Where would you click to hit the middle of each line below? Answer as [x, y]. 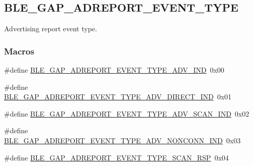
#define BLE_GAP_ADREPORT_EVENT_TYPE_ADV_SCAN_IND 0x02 [127, 113]
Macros [19, 51]
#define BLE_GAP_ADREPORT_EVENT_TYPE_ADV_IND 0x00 [114, 70]
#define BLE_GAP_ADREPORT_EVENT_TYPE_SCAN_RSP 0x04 [116, 157]
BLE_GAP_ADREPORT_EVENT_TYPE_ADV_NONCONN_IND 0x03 [122, 140]
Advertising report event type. [51, 29]
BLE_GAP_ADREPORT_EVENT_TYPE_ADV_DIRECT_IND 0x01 [118, 97]
